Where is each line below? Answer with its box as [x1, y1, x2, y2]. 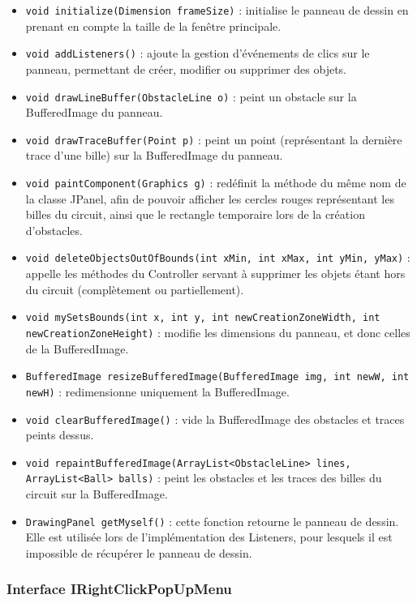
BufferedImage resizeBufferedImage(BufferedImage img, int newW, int [25, 371, 410, 383]
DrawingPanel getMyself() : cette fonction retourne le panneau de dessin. [25, 512, 399, 529]
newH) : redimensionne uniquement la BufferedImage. [25, 383, 290, 400]
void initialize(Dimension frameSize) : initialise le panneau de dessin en [25, 2, 409, 18]
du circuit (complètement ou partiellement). [25, 280, 244, 297]
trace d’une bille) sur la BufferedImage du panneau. [25, 147, 283, 164]
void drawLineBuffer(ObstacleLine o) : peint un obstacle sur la [25, 88, 357, 105]
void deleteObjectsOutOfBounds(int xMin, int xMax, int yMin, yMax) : [25, 249, 411, 266]
